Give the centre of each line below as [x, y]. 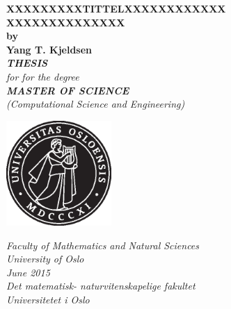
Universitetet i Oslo [48, 299]
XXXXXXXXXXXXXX [66, 22]
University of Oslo [45, 259]
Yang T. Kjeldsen [49, 49]
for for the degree [43, 76]
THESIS [27, 63]
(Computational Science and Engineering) [96, 104]
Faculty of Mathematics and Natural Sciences [103, 245]
